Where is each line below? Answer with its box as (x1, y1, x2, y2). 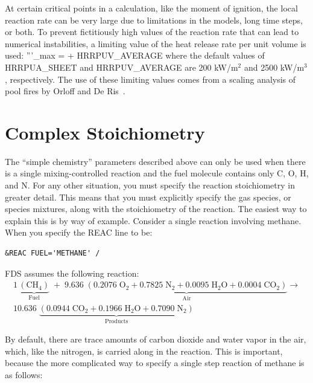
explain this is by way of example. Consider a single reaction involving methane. (5, 214, 302, 227)
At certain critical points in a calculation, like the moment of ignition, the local (5, 2, 298, 14)
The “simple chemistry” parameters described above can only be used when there (5, 155, 306, 167)
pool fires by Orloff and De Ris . (5, 85, 125, 97)
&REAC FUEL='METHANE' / (5, 249, 100, 258)
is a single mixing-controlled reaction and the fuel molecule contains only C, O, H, (5, 167, 309, 179)
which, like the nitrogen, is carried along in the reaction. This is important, (5, 344, 283, 357)
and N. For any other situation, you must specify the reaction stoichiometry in (5, 179, 295, 191)
